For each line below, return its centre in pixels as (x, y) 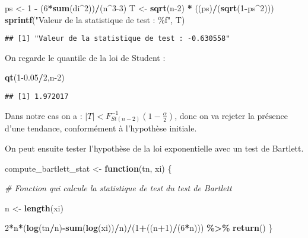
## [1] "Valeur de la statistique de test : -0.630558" (118, 39)
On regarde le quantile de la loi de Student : (85, 57)
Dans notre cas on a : (44, 115)
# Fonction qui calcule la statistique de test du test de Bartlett (118, 188)
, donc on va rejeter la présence (231, 115)
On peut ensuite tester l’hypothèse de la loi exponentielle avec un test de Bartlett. (154, 148)
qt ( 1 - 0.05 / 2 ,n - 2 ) (35, 77)
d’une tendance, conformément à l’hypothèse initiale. (101, 128)
